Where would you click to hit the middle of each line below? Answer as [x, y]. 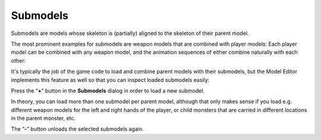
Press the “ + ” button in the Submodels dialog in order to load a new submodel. [108, 90]
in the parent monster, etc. [43, 118]
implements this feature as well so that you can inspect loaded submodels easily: [110, 79]
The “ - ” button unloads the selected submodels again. [77, 129]
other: [18, 61]
